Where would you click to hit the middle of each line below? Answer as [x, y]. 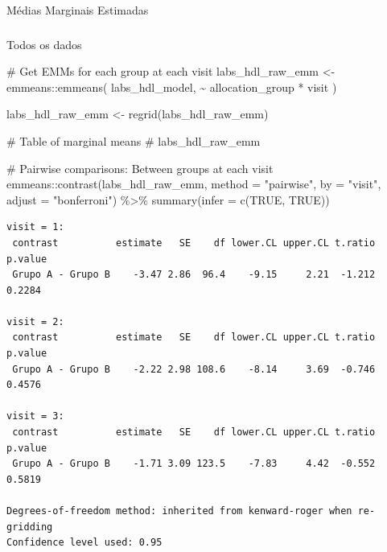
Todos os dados [44, 44]
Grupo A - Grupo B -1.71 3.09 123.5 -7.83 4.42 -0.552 [194, 464]
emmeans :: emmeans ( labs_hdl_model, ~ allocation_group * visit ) [172, 87]
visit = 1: [35, 227]
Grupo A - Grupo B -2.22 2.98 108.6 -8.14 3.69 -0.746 [194, 369]
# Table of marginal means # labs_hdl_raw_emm [134, 140]
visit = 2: [35, 321]
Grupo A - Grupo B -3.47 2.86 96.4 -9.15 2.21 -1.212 [194, 275]
